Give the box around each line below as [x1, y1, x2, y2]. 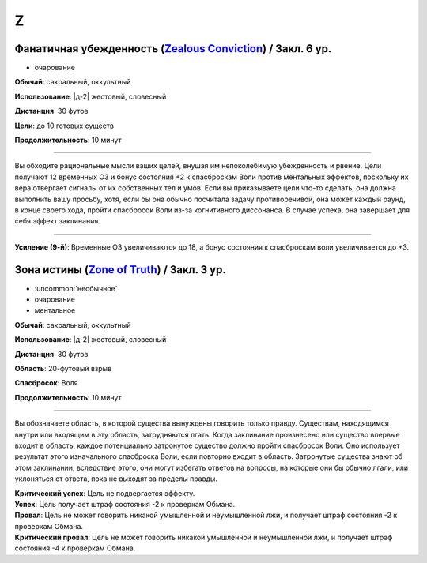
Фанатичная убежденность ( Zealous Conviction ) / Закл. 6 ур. [14, 42, 332, 55]
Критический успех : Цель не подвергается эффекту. [14, 488, 195, 497]
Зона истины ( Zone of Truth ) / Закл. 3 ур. [14, 263, 227, 276]
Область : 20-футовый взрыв [14, 364, 112, 373]
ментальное [34, 306, 76, 315]
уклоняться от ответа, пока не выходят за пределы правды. [14, 474, 217, 483]
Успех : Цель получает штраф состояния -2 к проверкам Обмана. [14, 499, 236, 509]
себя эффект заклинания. [14, 216, 100, 226]
